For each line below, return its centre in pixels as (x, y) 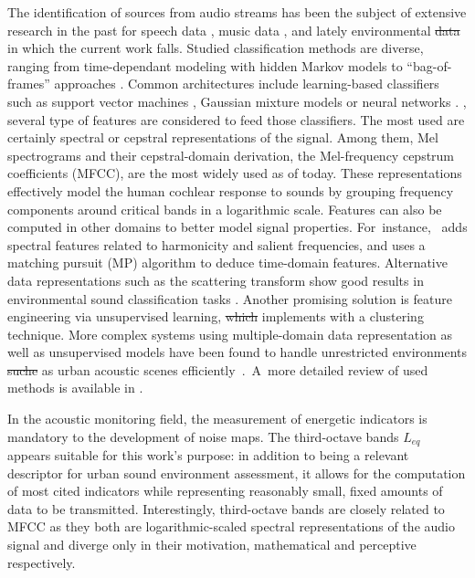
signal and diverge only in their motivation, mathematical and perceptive (212, 545)
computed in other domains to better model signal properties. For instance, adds (237, 227)
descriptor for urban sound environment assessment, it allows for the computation (237, 473)
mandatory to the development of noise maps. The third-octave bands (203, 436)
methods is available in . (75, 388)
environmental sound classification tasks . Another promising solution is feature (230, 298)
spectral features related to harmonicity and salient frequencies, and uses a (216, 244)
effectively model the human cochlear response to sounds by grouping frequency (231, 190)
